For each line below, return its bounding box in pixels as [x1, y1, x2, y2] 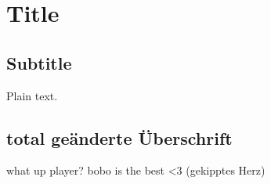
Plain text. [6, 87, 58, 103]
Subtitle [6, 50, 72, 74]
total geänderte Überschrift [6, 125, 233, 150]
